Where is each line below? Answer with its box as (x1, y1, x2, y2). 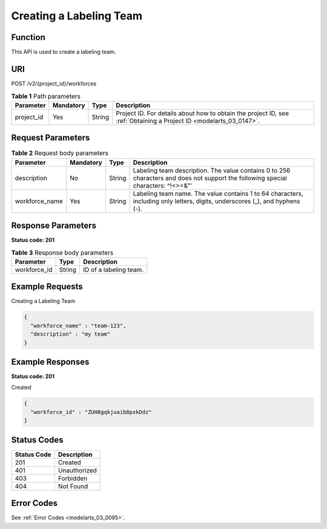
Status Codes (11, 434, 64, 445)
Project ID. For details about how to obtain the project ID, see (116, 109, 289, 118)
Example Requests (11, 282, 83, 292)
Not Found (58, 482, 88, 490)
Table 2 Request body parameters (11, 149, 109, 158)
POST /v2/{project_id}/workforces (11, 79, 97, 87)
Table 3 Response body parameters (11, 248, 114, 257)
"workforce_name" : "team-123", (30, 322, 127, 329)
